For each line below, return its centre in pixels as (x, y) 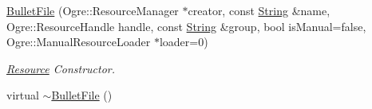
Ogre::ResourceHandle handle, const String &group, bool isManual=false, (186, 26)
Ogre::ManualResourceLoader (79, 42)
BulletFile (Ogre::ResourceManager (93, 10)
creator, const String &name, (259, 10)
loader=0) (184, 42)
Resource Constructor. (61, 68)
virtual (23, 95)
